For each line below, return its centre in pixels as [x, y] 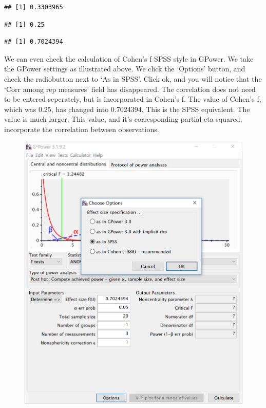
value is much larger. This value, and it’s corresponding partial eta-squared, [123, 119]
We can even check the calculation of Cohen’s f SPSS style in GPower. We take [129, 58]
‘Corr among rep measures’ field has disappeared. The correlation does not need [130, 89]
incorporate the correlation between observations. [82, 129]
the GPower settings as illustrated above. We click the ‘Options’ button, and [125, 69]
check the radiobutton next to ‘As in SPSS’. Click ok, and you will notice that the [133, 78]
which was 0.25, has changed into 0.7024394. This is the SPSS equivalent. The [127, 109]
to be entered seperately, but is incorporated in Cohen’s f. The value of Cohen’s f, [133, 99]
